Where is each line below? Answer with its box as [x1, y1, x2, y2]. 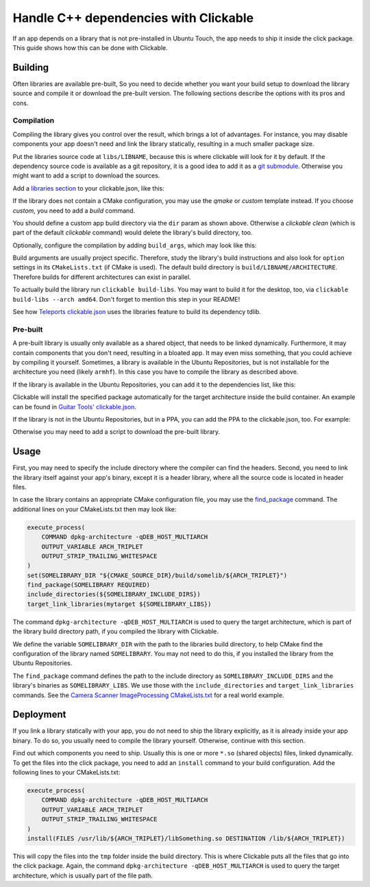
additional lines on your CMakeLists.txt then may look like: [12, 505, 177, 513]
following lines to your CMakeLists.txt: [12, 768, 121, 777]
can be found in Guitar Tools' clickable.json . [12, 402, 137, 411]
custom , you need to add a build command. [12, 206, 136, 215]
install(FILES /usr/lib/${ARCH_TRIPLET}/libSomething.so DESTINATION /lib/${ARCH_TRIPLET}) [27, 834, 345, 842]
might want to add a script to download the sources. [12, 171, 160, 180]
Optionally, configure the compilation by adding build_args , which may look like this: [12, 241, 257, 250]
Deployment [12, 709, 66, 720]
